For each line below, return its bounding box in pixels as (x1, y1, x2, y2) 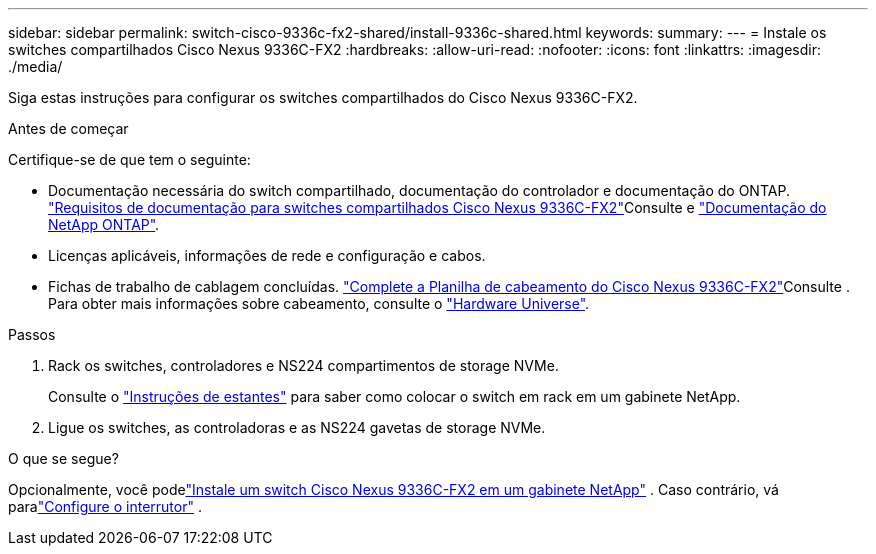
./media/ (8, 58, 63, 75)
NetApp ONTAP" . (48, 216, 160, 233)
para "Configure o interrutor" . (8, 498, 202, 515)
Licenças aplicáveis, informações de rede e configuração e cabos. (48, 247, 486, 264)
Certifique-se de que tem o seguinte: (8, 151, 251, 168)
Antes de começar (8, 120, 129, 137)
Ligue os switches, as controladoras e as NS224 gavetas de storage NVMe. (48, 419, 546, 436)
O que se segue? (8, 450, 119, 467)
